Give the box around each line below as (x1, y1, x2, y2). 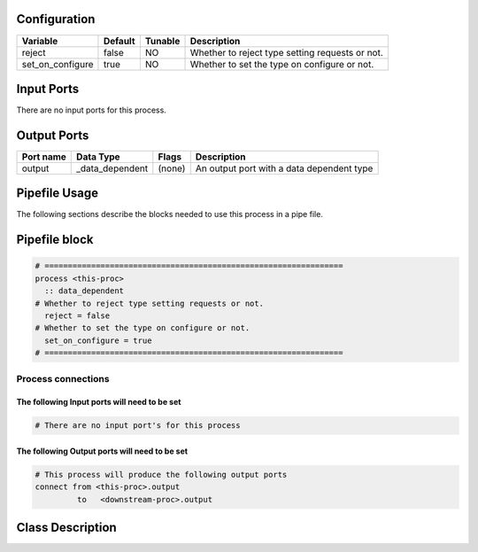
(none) (158, 162, 186, 175)
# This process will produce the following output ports (35, 470, 288, 479)
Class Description (16, 520, 117, 535)
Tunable (144, 35, 181, 47)
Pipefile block (16, 232, 94, 247)
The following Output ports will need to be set (16, 446, 189, 456)
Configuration (16, 12, 96, 27)
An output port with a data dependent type (195, 162, 374, 175)
